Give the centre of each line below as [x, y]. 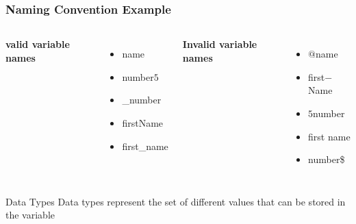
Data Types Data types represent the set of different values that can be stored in [176, 201]
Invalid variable [220, 44]
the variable [30, 215]
